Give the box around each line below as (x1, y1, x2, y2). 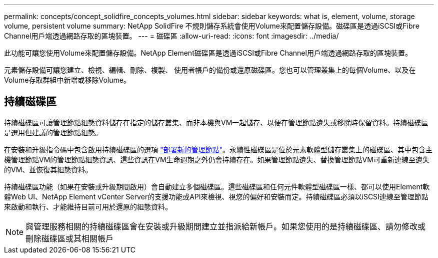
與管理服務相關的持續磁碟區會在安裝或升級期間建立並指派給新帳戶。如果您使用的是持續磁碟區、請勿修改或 (25, 221, 426, 231)
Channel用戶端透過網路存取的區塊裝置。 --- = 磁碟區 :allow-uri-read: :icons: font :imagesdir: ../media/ (4, 32, 339, 40)
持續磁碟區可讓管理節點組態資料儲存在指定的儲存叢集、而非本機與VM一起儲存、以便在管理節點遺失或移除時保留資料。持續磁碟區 (4, 118, 428, 127)
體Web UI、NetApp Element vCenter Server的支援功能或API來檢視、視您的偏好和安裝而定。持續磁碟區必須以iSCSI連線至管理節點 (4, 192, 428, 201)
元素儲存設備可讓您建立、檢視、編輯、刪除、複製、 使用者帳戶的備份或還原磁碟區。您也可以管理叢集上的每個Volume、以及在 (4, 66, 416, 74)
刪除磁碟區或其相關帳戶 (25, 233, 114, 243)
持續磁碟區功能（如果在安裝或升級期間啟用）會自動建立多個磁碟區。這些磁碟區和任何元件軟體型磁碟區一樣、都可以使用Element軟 (4, 182, 430, 191)
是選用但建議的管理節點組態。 (4, 128, 102, 137)
